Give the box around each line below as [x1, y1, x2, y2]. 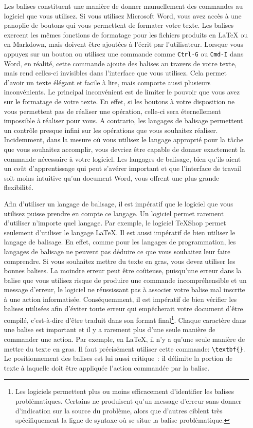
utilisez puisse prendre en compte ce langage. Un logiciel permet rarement [4, 208, 224, 218]
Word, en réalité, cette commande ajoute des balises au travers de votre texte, [4, 58, 237, 68]
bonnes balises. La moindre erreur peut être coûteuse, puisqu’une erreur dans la [4, 265, 242, 276]
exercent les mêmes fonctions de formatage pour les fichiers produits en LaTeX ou [4, 29, 248, 39]
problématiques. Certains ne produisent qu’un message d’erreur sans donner [15, 395, 242, 406]
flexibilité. [4, 182, 34, 192]
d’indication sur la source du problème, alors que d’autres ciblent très [15, 405, 223, 415]
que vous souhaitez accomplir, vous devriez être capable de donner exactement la [4, 144, 245, 154]
